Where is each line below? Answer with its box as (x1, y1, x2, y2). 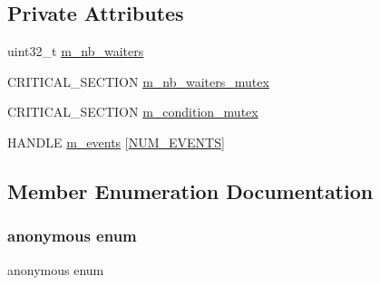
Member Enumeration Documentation (7, 176, 374, 204)
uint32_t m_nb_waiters (7, 42, 144, 61)
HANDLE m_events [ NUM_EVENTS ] (7, 132, 225, 151)
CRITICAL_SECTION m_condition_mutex (7, 102, 258, 121)
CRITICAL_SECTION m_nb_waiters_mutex (7, 71, 269, 90)
